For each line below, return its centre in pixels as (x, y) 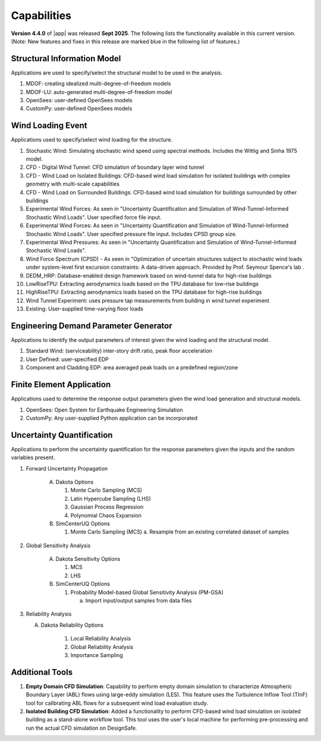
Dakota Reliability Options (72, 625)
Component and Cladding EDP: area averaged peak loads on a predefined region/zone (132, 368)
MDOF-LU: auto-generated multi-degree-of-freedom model (99, 92)
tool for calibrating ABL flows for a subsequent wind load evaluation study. (117, 703)
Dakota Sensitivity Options (88, 559)
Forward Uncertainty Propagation (67, 468)
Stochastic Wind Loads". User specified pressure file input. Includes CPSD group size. (131, 234)
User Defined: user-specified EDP (67, 359)
